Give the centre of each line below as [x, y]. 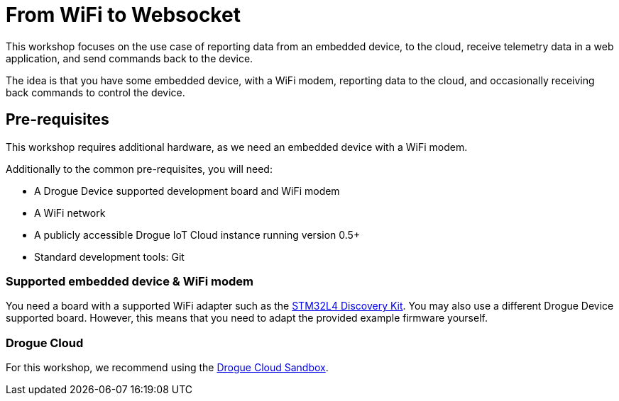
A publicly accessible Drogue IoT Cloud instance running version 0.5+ [197, 235]
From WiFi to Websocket [123, 15]
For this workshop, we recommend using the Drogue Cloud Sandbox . [167, 368]
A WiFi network [70, 213]
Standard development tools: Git [109, 256]
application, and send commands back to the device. [130, 58]
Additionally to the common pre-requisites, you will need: [139, 169]
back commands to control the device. [95, 92]
